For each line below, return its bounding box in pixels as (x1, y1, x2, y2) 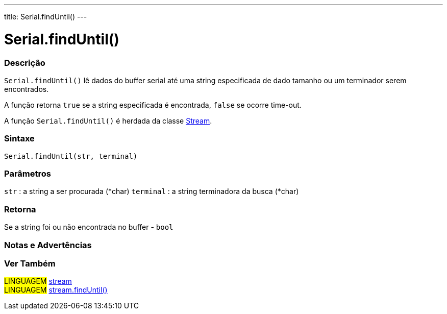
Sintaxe (4, 133, 35, 144)
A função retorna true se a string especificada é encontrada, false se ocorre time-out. (4, 100, 302, 109)
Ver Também (4, 258, 56, 269)
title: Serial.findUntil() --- (4, 12, 87, 21)
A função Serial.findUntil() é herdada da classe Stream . (4, 116, 212, 125)
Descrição (4, 57, 45, 68)
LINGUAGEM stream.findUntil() (4, 285, 108, 295)
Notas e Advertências (4, 239, 92, 250)
